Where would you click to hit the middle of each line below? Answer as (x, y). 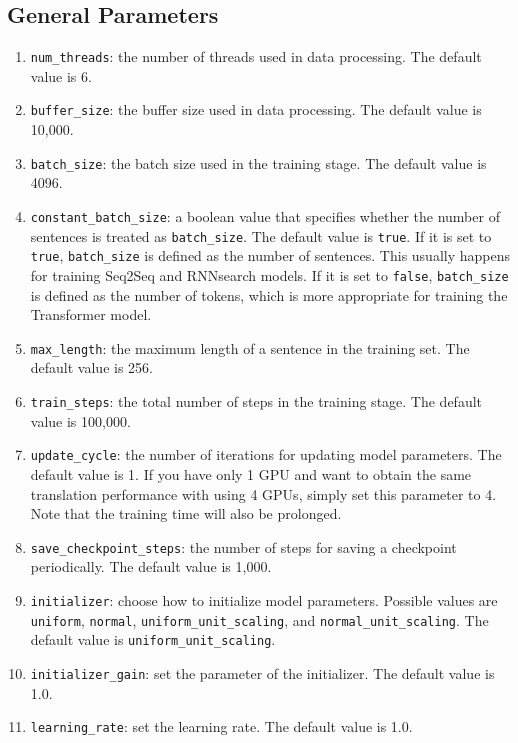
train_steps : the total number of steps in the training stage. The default (256, 401)
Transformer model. (91, 314)
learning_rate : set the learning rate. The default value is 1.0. (221, 726)
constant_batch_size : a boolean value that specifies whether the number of (265, 215)
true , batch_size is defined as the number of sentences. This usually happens (270, 255)
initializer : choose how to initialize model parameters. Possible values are (264, 599)
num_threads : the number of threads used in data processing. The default (256, 56)
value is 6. (61, 75)
